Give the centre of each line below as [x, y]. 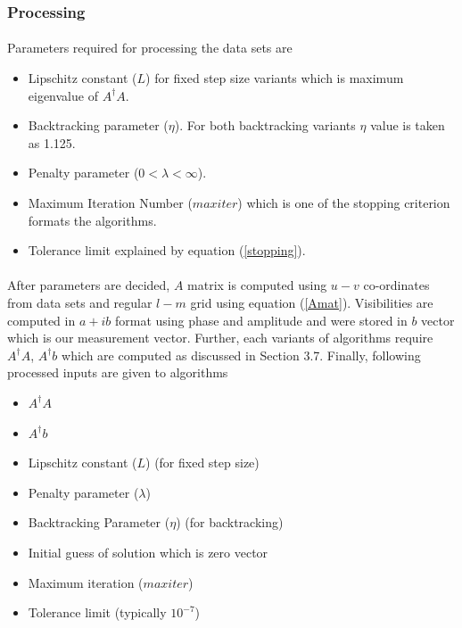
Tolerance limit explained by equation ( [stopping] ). [167, 250]
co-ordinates [396, 285]
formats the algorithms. [92, 220]
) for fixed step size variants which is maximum [275, 78]
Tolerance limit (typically [97, 612]
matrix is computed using [257, 285]
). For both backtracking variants [265, 125]
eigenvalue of [63, 95]
